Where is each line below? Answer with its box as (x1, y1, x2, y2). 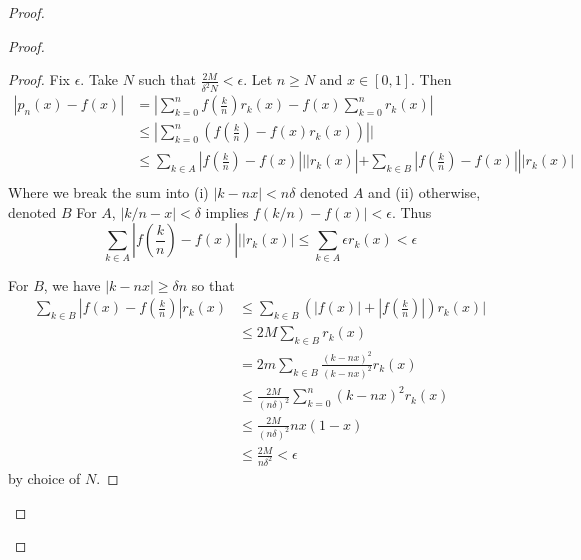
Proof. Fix (8, 69, 70, 90)
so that (191, 274, 235, 295)
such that (138, 69, 196, 90)
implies (205, 201, 249, 222)
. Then (411, 69, 452, 90)
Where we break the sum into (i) (8, 182, 209, 203)
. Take (80, 69, 119, 90)
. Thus (391, 201, 432, 222)
